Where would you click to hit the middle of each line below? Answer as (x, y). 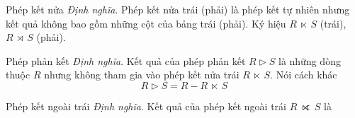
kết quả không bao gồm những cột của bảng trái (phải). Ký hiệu (146, 23)
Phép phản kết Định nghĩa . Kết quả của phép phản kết (126, 60)
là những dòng (309, 60)
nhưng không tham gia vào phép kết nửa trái (142, 75)
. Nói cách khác (304, 75)
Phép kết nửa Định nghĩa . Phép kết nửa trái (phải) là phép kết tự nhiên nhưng (178, 9)
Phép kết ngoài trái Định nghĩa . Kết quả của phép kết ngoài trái (146, 106)
